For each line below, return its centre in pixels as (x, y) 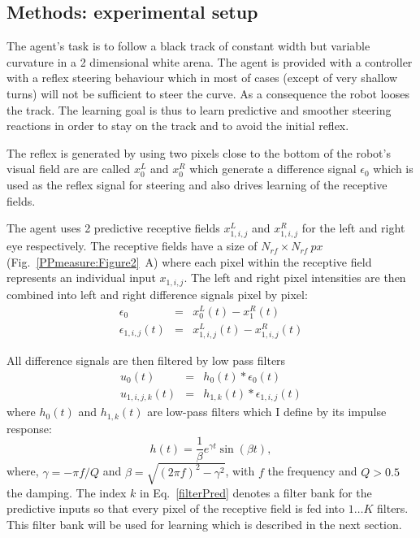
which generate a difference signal (273, 169)
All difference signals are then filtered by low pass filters (146, 360)
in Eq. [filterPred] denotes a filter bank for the (256, 492)
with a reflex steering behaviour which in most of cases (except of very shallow (202, 78)
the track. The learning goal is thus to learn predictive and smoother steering (199, 109)
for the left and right (353, 228)
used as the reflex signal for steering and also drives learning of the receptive (197, 184)
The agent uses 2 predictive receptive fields (113, 228)
